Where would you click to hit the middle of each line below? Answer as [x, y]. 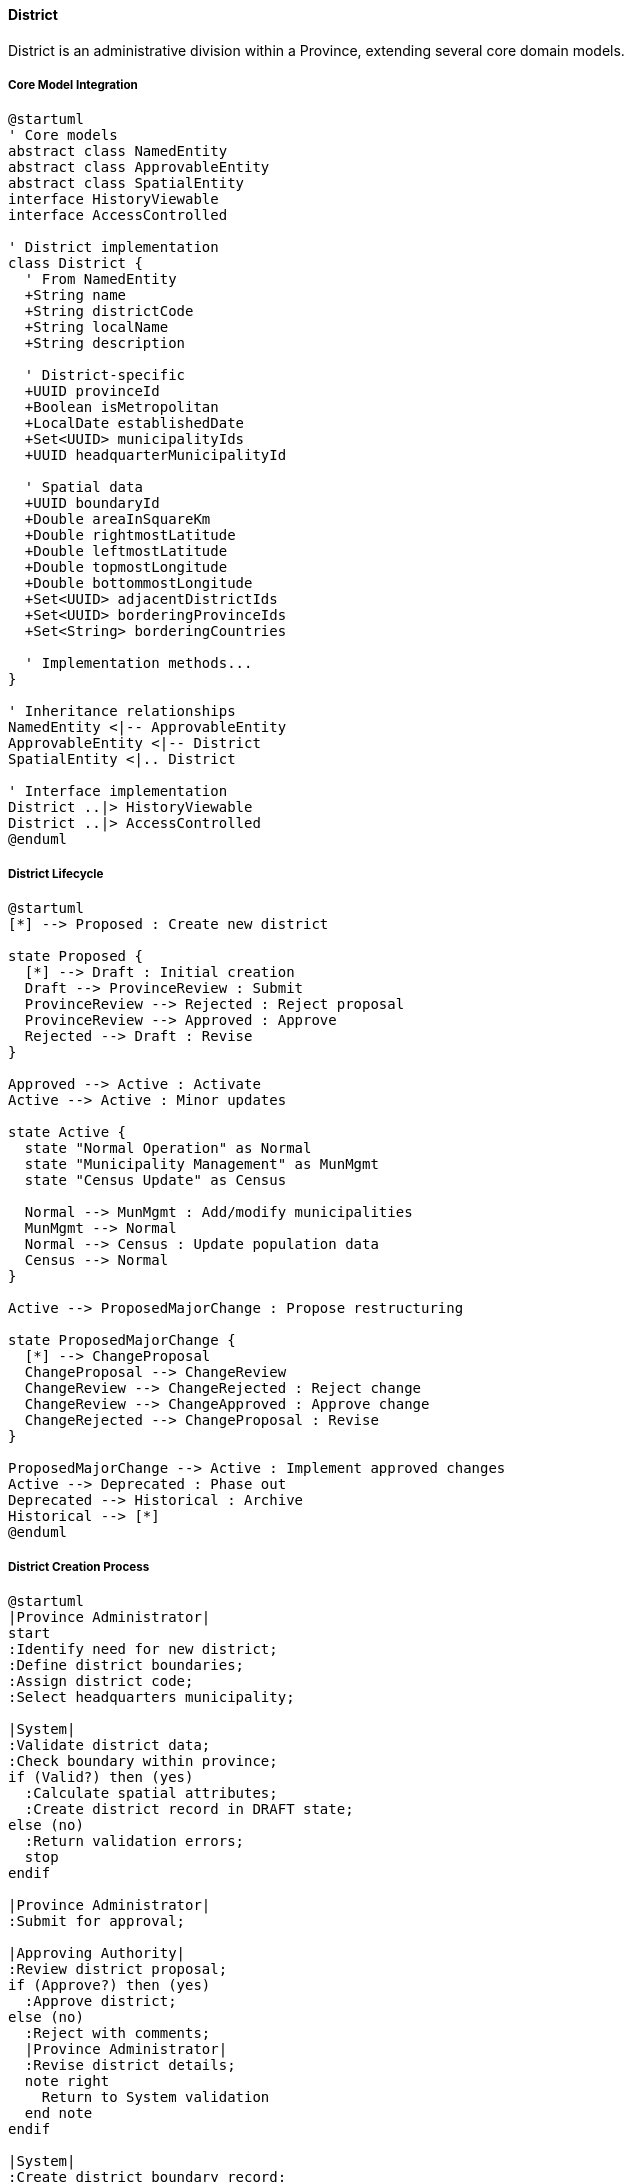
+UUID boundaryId [92, 503]
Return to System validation [155, 2096]
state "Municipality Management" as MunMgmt [201, 1164]
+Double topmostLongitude [126, 567]
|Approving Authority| [97, 1952]
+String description [105, 343]
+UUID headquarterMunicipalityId [155, 455]
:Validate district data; [109, 1744]
